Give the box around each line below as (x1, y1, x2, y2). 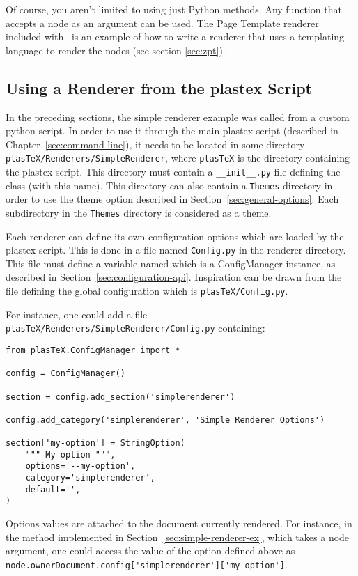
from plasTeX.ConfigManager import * (6, 345, 180, 355)
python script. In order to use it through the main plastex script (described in (6, 123, 338, 138)
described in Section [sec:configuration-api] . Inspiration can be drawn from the (6, 270, 342, 284)
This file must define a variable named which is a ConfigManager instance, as (6, 256, 336, 270)
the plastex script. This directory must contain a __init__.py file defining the (6, 164, 341, 179)
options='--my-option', (25, 461, 136, 472)
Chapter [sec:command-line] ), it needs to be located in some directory (6, 137, 305, 151)
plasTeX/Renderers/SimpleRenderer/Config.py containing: (6, 320, 265, 335)
